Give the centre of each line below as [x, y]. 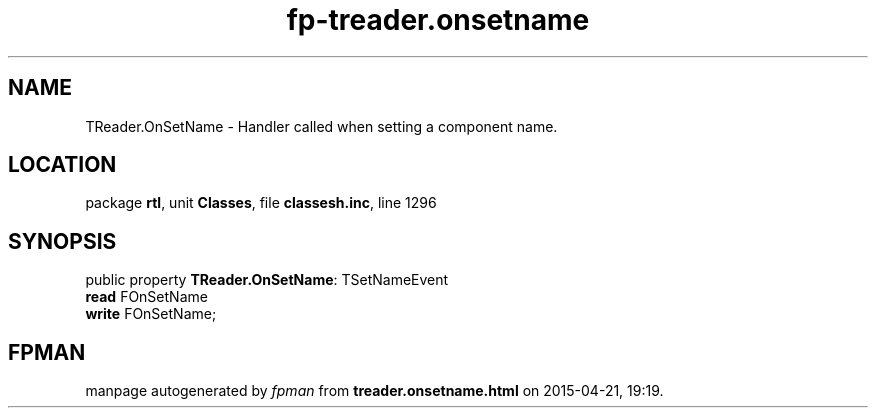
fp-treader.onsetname [438, 20]
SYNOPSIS [62, 241]
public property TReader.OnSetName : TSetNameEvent [267, 280]
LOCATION [62, 165]
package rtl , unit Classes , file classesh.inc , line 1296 [261, 203]
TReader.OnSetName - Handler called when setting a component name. [321, 126]
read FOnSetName [146, 297]
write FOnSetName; [151, 314]
